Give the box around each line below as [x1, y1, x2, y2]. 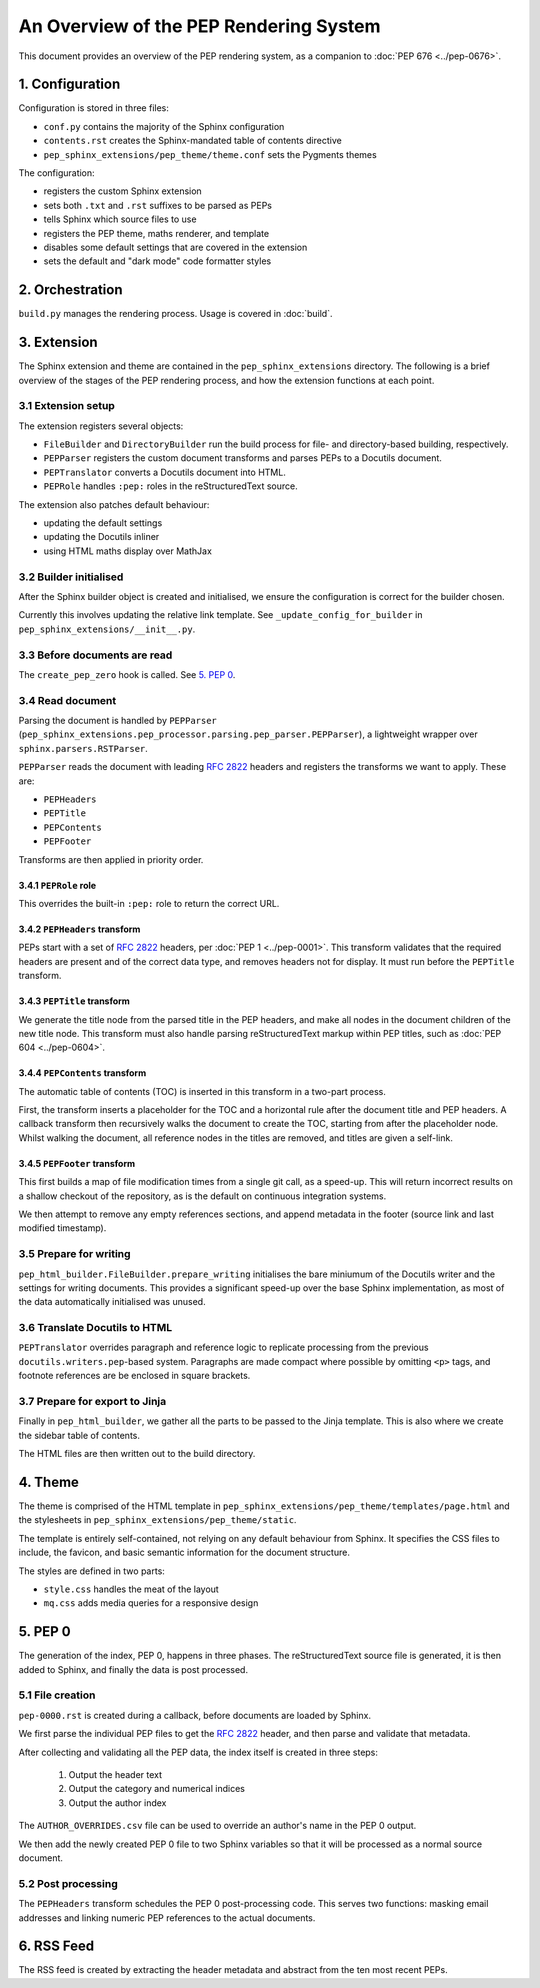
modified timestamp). [18, 1222, 107, 1234]
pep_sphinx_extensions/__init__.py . [18, 623, 196, 635]
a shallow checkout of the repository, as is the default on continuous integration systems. [18, 1190, 387, 1202]
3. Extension [18, 334, 99, 351]
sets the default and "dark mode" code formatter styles [43, 255, 272, 267]
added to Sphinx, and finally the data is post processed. [18, 1663, 249, 1675]
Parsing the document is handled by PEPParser [18, 715, 217, 727]
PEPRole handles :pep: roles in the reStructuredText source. [43, 480, 299, 492]
